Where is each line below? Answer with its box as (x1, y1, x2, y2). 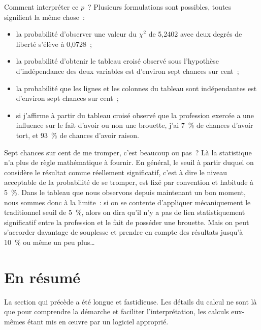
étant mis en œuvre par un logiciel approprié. (27, 316, 169, 326)
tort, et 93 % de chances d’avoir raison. (16, 129, 139, 140)
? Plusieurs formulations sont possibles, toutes (88, 2, 232, 12)
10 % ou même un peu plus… (4, 236, 95, 247)
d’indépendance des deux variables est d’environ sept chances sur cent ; (16, 65, 239, 76)
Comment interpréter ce (4, 2, 79, 12)
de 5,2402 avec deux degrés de (148, 29, 242, 39)
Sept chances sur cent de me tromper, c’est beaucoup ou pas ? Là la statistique (4, 147, 252, 157)
